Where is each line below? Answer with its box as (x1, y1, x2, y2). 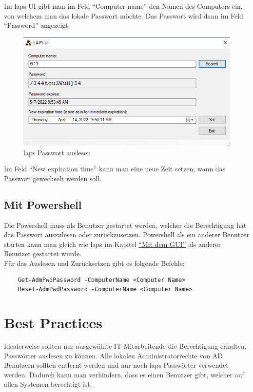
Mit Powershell (4, 197, 82, 212)
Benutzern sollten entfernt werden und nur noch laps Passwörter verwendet (4, 360, 229, 370)
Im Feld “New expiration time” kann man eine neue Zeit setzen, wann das (4, 164, 226, 174)
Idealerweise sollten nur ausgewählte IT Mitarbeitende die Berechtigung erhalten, (4, 340, 247, 351)
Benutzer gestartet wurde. (4, 248, 82, 259)
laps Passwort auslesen (23, 147, 91, 157)
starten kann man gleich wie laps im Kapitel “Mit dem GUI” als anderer (4, 239, 221, 249)
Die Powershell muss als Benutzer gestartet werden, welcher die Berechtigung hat (4, 220, 247, 230)
